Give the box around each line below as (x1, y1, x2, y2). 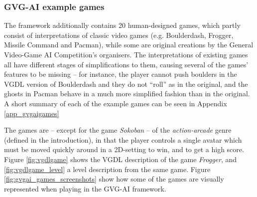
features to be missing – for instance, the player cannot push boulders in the (4, 69, 237, 79)
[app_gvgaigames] (4, 108, 59, 118)
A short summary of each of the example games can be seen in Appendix (4, 98, 227, 108)
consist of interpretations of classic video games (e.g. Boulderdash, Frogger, (4, 29, 234, 40)
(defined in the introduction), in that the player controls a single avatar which (4, 134, 242, 145)
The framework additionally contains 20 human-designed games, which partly (4, 20, 241, 30)
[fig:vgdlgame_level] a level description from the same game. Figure (4, 164, 211, 174)
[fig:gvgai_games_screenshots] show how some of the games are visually (4, 174, 224, 184)
